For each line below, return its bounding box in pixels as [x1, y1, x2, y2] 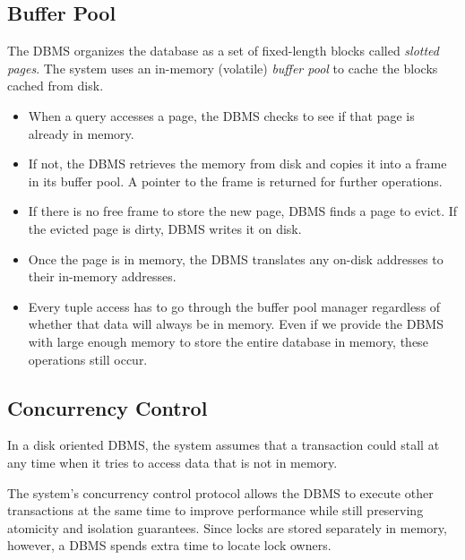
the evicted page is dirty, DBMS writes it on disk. [28, 219, 302, 237]
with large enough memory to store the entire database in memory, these [28, 332, 428, 350]
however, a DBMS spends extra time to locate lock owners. [7, 536, 332, 555]
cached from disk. [7, 76, 104, 95]
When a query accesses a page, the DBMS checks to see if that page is [28, 106, 415, 125]
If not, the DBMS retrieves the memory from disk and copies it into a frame [28, 154, 447, 173]
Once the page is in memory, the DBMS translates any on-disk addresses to [28, 249, 443, 268]
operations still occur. [28, 349, 148, 368]
